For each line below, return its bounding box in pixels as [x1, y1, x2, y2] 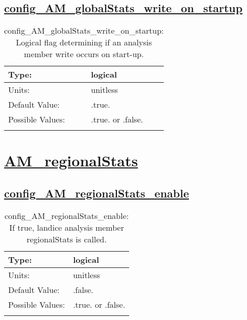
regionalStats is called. [27, 233, 107, 245]
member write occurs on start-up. [24, 48, 144, 60]
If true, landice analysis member [9, 221, 124, 233]
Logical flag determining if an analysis [16, 36, 152, 48]
